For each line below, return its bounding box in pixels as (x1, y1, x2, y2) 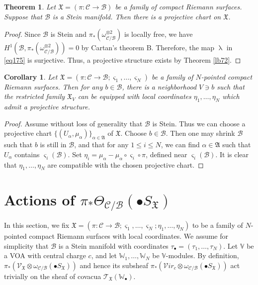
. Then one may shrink (166, 128, 235, 138)
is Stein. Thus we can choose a (152, 118, 246, 128)
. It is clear (215, 149, 249, 159)
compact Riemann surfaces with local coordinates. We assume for (29, 231, 229, 241)
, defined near (146, 149, 187, 159)
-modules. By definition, (166, 250, 239, 261)
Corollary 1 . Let (4, 71, 58, 82)
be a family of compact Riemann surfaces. (115, 1, 242, 11)
